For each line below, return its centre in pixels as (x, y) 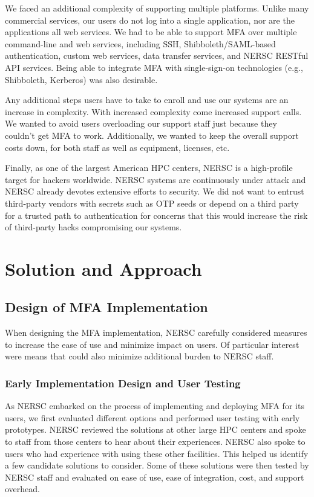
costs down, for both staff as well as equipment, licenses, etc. (117, 147)
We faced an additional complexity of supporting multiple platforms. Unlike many (157, 8)
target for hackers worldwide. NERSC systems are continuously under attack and (155, 179)
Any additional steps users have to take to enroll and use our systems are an (147, 100)
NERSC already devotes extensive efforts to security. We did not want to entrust (155, 191)
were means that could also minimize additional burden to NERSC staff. (139, 356)
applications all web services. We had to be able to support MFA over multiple (151, 32)
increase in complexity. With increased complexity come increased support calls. (153, 111)
